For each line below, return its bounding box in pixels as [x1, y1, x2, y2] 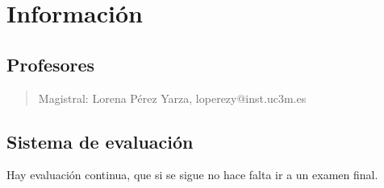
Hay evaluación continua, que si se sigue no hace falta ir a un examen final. [6, 166, 378, 183]
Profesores [6, 51, 95, 76]
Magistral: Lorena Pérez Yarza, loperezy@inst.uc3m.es [38, 89, 307, 106]
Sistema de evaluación [6, 129, 194, 153]
